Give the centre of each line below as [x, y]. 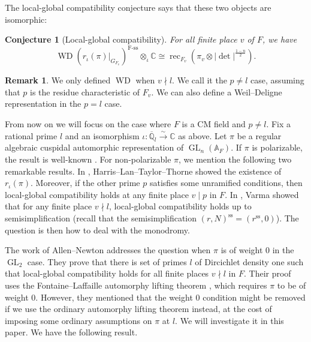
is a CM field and [214, 124]
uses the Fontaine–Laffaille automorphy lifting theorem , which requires [136, 285]
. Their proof [267, 273]
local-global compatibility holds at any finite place [97, 194]
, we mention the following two [235, 159]
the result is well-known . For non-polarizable [88, 159]
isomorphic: [26, 19]
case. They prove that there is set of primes [107, 261]
